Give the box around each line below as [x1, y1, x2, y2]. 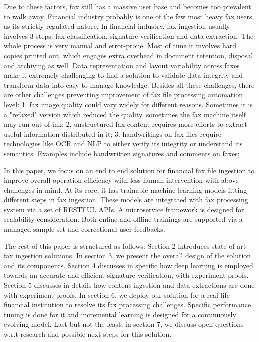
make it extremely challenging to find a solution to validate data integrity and [4, 70, 243, 80]
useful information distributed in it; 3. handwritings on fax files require [4, 128, 221, 139]
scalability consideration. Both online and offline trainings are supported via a [4, 214, 243, 224]
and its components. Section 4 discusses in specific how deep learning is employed [4, 260, 253, 270]
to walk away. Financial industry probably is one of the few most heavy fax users [4, 11, 252, 21]
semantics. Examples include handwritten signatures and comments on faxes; [4, 148, 240, 158]
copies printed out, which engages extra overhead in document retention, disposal [4, 50, 253, 60]
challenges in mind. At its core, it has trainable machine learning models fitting [4, 184, 247, 195]
